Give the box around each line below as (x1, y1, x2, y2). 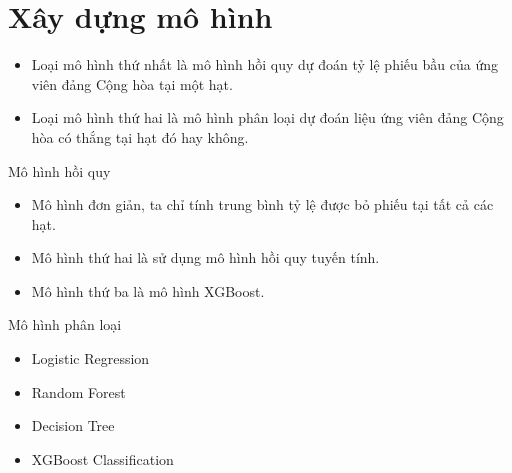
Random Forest (31, 381, 126, 402)
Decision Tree (31, 415, 115, 436)
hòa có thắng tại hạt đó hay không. (31, 126, 249, 147)
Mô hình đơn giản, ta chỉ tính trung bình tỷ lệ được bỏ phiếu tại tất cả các (31, 194, 494, 215)
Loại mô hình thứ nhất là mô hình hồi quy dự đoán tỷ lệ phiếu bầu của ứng (31, 54, 498, 75)
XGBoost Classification (31, 448, 174, 469)
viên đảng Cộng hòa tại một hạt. (31, 73, 233, 94)
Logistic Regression (31, 348, 150, 369)
